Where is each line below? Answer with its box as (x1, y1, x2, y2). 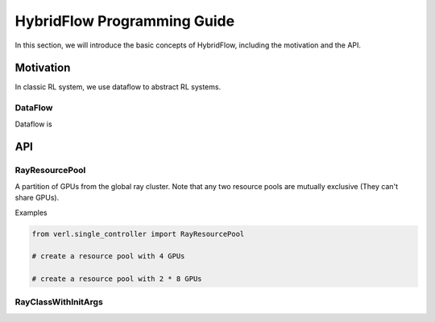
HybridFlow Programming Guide (14, 12, 235, 30)
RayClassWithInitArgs (14, 296, 104, 308)
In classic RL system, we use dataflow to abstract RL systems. (14, 82, 222, 92)
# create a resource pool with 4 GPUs (31, 252, 185, 261)
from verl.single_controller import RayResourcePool (31, 229, 245, 238)
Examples (14, 208, 48, 217)
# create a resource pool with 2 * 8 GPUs (31, 275, 202, 283)
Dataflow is (14, 119, 52, 129)
